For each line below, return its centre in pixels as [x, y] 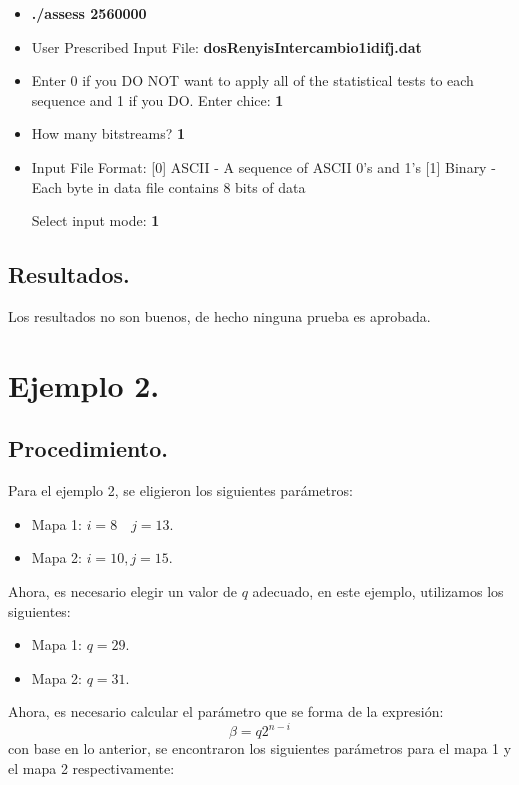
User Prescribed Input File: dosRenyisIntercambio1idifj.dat [226, 46]
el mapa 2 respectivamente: [91, 767]
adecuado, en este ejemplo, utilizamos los [378, 590]
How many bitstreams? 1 [108, 133]
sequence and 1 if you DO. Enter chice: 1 [157, 99]
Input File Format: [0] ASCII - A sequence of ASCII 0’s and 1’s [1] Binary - [263, 166]
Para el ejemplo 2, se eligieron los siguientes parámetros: [180, 490]
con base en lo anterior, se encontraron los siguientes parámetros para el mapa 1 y [260, 748]
